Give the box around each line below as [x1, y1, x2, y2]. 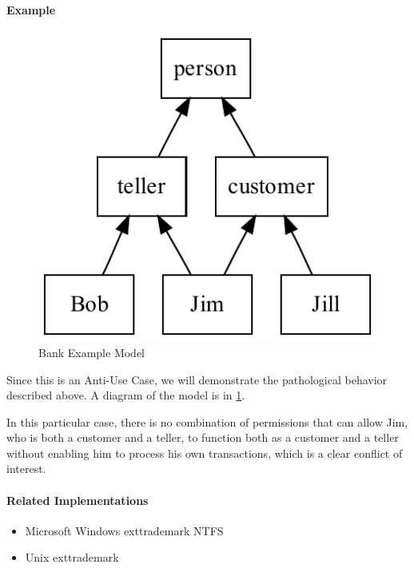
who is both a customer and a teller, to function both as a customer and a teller [6, 429, 399, 446]
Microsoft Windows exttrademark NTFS [25, 522, 224, 538]
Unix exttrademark [25, 549, 119, 566]
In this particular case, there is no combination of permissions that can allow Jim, [6, 413, 408, 430]
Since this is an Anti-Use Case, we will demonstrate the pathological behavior [6, 371, 388, 387]
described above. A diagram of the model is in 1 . [6, 387, 245, 403]
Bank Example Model [38, 344, 145, 360]
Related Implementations [6, 491, 149, 508]
